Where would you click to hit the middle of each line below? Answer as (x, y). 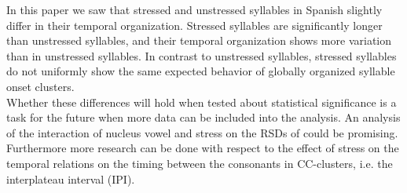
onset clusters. (40, 86)
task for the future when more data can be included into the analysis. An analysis (203, 117)
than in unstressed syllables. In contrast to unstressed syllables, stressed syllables (202, 55)
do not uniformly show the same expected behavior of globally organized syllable (201, 71)
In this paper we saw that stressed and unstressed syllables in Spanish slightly (194, 9)
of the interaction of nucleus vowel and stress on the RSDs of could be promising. (202, 132)
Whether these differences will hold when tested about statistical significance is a (202, 102)
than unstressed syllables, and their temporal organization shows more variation (199, 40)
